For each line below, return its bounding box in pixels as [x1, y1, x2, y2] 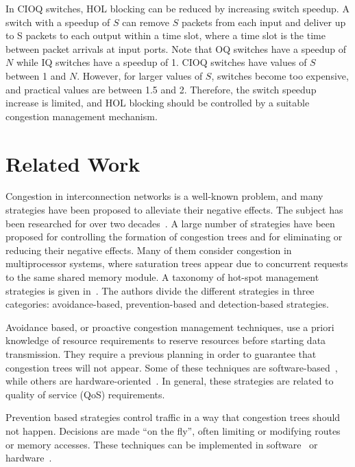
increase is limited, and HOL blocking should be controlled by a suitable [5, 95, 310, 110]
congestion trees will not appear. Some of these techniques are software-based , [5, 360, 338, 374]
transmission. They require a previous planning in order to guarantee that [5, 347, 317, 361]
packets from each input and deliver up [181, 14, 346, 29]
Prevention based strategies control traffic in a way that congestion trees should [5, 410, 341, 424]
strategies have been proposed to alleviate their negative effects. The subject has [5, 203, 343, 217]
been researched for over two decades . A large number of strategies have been [5, 216, 335, 230]
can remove [122, 14, 169, 29]
